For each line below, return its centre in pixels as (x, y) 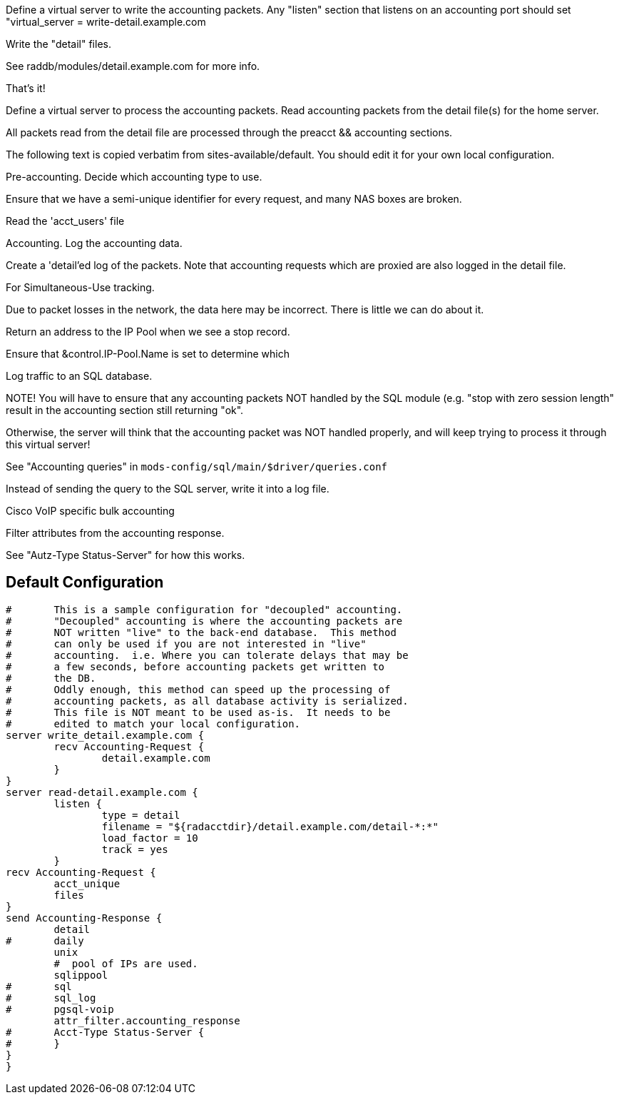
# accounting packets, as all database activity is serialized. (207, 701)
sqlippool (81, 975)
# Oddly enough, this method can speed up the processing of (198, 689)
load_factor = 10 (150, 838)
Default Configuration (85, 582)
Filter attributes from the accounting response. (115, 533)
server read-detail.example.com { (102, 792)
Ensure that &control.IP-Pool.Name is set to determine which (148, 354)
